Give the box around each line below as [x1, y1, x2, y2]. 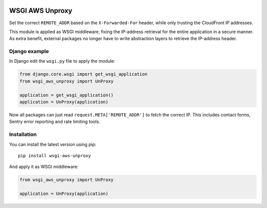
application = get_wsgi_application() [19, 92, 114, 98]
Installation [9, 131, 37, 138]
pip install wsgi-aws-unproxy [18, 153, 91, 158]
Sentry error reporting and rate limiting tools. [9, 119, 100, 125]
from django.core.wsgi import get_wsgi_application [19, 72, 148, 77]
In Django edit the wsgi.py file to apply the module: [9, 58, 116, 64]
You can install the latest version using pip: [9, 141, 96, 147]
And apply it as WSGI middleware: [9, 164, 79, 170]
